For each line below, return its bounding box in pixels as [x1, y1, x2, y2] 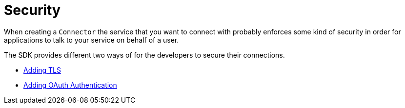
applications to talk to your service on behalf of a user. [4, 35, 179, 44]
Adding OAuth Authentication [23, 80, 117, 89]
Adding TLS [23, 65, 61, 74]
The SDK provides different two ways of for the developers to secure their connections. [4, 50, 285, 59]
